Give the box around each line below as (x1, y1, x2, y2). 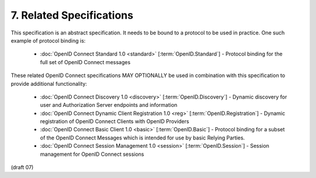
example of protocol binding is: (11, 37, 86, 44)
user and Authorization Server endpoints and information (40, 102, 178, 109)
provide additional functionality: (11, 80, 87, 87)
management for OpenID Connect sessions (40, 151, 145, 158)
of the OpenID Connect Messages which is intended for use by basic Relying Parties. (40, 134, 245, 141)
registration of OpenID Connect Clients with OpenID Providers (40, 118, 190, 125)
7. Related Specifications (11, 9, 134, 22)
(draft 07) (11, 164, 34, 171)
